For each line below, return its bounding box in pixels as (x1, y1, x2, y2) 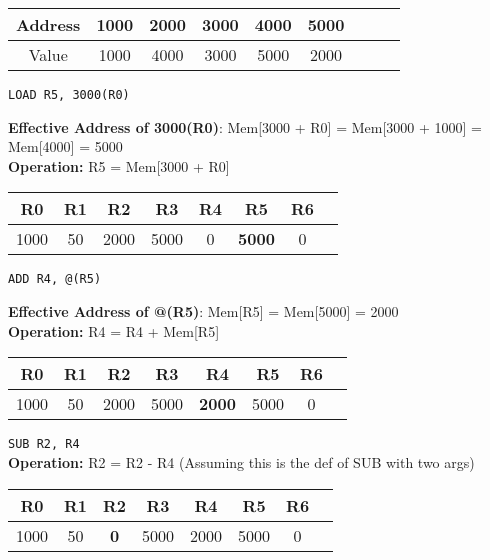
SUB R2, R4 (8, 437, 80, 452)
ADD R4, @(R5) (8, 272, 102, 287)
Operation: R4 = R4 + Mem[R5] (8, 320, 220, 341)
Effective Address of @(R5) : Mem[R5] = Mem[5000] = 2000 (8, 301, 399, 322)
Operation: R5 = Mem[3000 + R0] (8, 155, 230, 176)
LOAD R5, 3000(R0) (8, 88, 130, 102)
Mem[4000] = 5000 (8, 136, 123, 157)
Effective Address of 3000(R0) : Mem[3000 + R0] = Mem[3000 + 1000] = (8, 116, 482, 137)
